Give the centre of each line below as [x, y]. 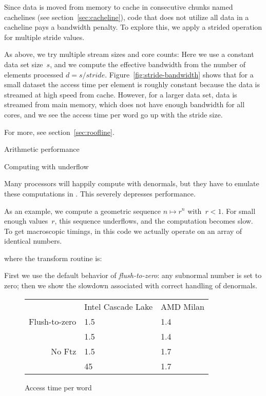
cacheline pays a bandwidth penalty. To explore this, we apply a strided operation [133, 27]
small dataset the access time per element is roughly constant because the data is [132, 84]
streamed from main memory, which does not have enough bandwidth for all [125, 104]
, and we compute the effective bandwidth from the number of [148, 64]
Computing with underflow [46, 166]
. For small [239, 211]
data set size [24, 64]
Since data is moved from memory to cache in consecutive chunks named [119, 7]
